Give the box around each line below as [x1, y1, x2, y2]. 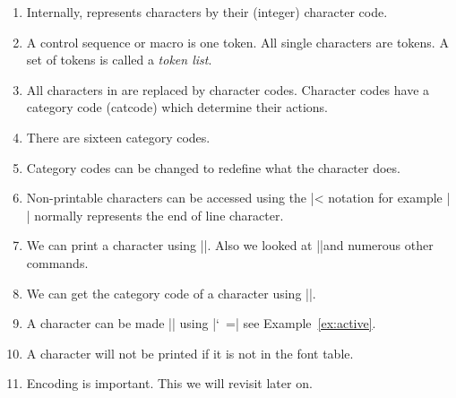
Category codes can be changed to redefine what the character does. [26, 158, 400, 177]
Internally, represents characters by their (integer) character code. [26, 3, 388, 21]
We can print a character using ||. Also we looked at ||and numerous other [26, 236, 434, 255]
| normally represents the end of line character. [26, 205, 284, 224]
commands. [26, 253, 89, 272]
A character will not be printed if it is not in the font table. [26, 343, 354, 362]
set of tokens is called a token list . [26, 50, 212, 69]
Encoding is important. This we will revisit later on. [26, 374, 313, 393]
